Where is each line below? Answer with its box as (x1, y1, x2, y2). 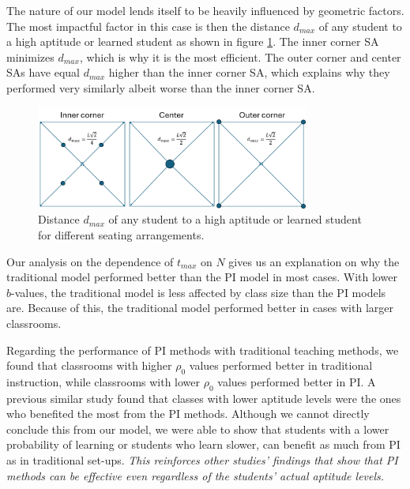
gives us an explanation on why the (228, 253, 400, 269)
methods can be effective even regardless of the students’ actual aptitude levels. (6, 467, 385, 483)
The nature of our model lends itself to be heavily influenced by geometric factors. (6, 2, 404, 18)
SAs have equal (6, 64, 81, 81)
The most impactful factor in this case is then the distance (6, 17, 290, 34)
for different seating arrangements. (38, 226, 205, 243)
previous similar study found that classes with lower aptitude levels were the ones (6, 389, 401, 406)
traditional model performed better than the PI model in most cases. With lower (6, 269, 397, 285)
